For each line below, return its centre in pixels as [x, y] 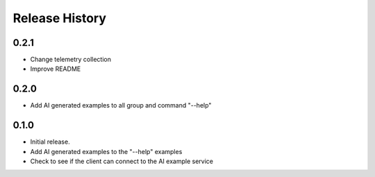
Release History [60, 18]
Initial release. [50, 142]
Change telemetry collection [70, 60]
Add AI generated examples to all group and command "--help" [121, 106]
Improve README [56, 69]
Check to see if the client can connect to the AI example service [122, 161]
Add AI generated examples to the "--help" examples [106, 151]
